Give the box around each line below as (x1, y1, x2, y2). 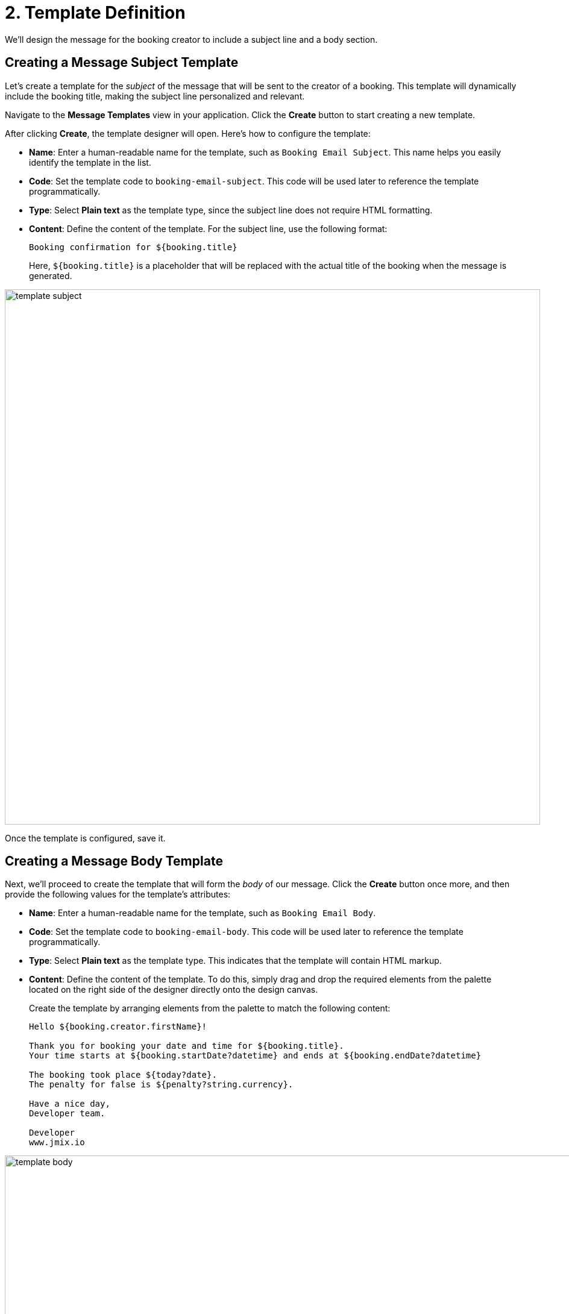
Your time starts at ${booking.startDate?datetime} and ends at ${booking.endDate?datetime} (29, 1051, 482, 1061)
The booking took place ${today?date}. (29, 1070, 217, 1080)
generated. (29, 270, 72, 281)
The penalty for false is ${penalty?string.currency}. (29, 1080, 294, 1090)
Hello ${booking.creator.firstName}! (29, 1022, 207, 1032)
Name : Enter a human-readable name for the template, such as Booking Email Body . (29, 908, 376, 919)
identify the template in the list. (29, 157, 151, 168)
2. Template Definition (5, 2, 186, 23)
